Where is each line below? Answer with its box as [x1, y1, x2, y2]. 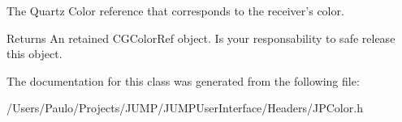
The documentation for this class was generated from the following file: [6, 72, 360, 89]
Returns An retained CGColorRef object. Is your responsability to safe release [6, 29, 396, 46]
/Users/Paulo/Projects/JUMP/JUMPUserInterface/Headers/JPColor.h [6, 99, 363, 116]
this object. [6, 45, 63, 62]
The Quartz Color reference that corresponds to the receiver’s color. [6, 2, 344, 19]
